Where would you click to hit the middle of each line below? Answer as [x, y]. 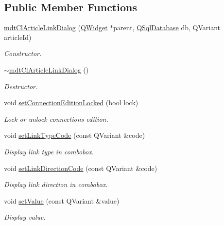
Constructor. [23, 53]
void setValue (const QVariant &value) [62, 200]
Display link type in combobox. [49, 151]
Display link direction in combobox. [56, 184]
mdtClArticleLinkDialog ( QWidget [56, 28]
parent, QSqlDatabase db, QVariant [167, 28]
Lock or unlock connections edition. [56, 119]
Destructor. [21, 86]
